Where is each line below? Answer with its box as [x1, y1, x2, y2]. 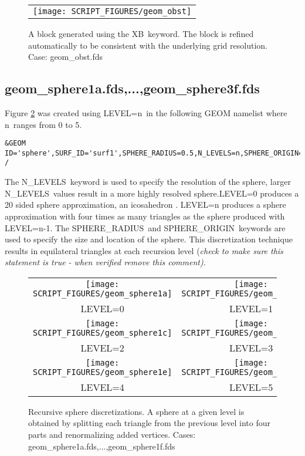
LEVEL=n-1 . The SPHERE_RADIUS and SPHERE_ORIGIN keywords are [5, 221, 286, 234]
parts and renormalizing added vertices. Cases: [28, 428, 196, 441]
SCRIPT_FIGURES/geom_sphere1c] [33, 327, 172, 337]
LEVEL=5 [229, 380, 273, 394]
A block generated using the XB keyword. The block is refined [28, 28, 254, 39]
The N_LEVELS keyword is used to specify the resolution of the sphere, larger [5, 175, 291, 188]
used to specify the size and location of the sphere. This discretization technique [5, 233, 293, 245]
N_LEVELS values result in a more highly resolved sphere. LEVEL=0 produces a [5, 187, 299, 199]
